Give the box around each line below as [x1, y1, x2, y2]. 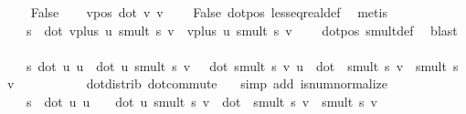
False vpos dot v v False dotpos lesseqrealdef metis [30, 3, 387, 21]
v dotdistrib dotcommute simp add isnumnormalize [7, 74, 388, 93]
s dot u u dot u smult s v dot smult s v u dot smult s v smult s [26, 56, 459, 75]
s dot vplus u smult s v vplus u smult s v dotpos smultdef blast [26, 20, 458, 39]
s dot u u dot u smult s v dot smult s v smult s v [26, 91, 378, 110]
